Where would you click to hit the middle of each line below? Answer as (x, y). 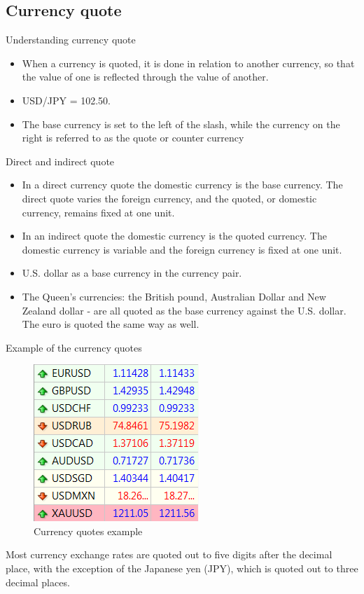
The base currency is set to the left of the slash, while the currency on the (181, 124)
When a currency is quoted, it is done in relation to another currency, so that (188, 63)
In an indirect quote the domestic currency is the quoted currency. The (174, 236)
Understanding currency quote (71, 40)
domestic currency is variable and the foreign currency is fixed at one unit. (182, 249)
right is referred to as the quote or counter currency (133, 138)
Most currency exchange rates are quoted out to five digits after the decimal (169, 554)
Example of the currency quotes (74, 347)
